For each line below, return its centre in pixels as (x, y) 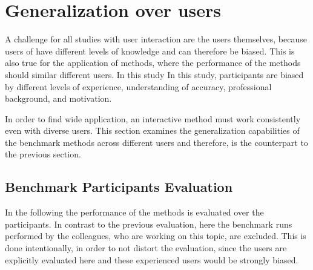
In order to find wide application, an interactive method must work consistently (153, 118)
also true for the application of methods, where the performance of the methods (153, 63)
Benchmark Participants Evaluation (119, 187)
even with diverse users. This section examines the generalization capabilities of (152, 130)
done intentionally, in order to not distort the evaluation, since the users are (146, 248)
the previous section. (43, 154)
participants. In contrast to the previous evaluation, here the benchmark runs (149, 224)
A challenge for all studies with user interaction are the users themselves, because (156, 39)
